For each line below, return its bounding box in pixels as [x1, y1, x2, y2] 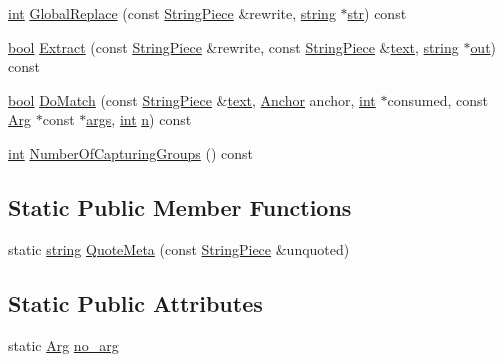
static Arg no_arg [8, 334, 119, 355]
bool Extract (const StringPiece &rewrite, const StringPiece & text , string [8, 36, 459, 57]
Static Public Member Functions [8, 191, 352, 222]
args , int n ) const [86, 109, 192, 130]
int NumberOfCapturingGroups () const [8, 142, 254, 163]
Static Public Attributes [8, 287, 263, 318]
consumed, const [387, 89, 488, 110]
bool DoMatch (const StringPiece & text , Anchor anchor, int [8, 89, 376, 110]
